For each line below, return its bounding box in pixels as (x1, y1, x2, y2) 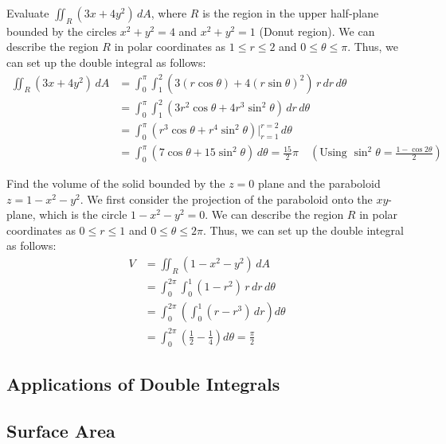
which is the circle (39, 206, 127, 223)
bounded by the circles (6, 22, 117, 39)
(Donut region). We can (259, 22, 375, 39)
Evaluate (6, 5, 49, 21)
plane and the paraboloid (257, 175, 381, 192)
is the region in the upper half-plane (202, 5, 379, 21)
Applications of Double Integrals (6, 371, 280, 395)
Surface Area (6, 418, 115, 442)
